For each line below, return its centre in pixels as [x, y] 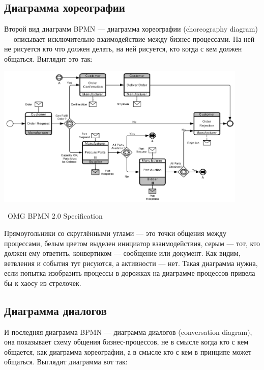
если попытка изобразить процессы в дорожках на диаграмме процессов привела [130, 273]
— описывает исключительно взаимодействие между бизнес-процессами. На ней [129, 38]
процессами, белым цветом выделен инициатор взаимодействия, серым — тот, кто [132, 243]
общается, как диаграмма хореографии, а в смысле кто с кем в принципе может [128, 351]
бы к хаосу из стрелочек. [43, 283]
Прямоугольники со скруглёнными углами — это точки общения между [115, 233]
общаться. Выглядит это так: [48, 58]
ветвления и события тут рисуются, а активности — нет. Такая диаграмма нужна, [131, 263]
